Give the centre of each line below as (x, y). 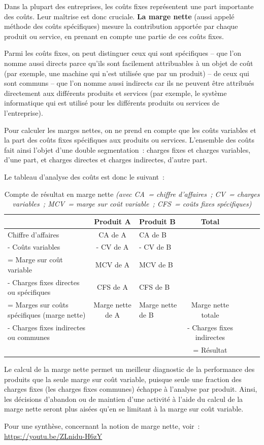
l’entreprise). (24, 112)
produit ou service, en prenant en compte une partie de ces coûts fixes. (114, 36)
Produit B (157, 221)
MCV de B (156, 265)
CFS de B (155, 287)
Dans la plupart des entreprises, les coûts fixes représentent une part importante (129, 6)
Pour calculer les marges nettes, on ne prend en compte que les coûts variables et (130, 130)
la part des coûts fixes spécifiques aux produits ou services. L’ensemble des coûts (129, 140)
